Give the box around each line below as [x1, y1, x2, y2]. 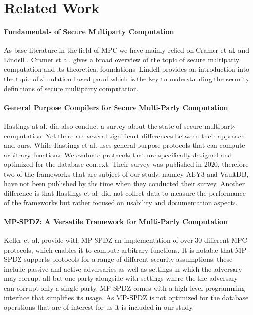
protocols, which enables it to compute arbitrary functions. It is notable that [4, 244, 233, 255]
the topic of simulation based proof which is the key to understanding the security [4, 73, 249, 83]
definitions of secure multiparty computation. [4, 83, 139, 93]
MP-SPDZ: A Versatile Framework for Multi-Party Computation [4, 216, 228, 226]
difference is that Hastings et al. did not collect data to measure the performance [4, 188, 246, 198]
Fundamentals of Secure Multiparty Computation [4, 26, 174, 36]
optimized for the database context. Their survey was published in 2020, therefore [4, 159, 249, 169]
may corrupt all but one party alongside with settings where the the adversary [4, 273, 238, 283]
